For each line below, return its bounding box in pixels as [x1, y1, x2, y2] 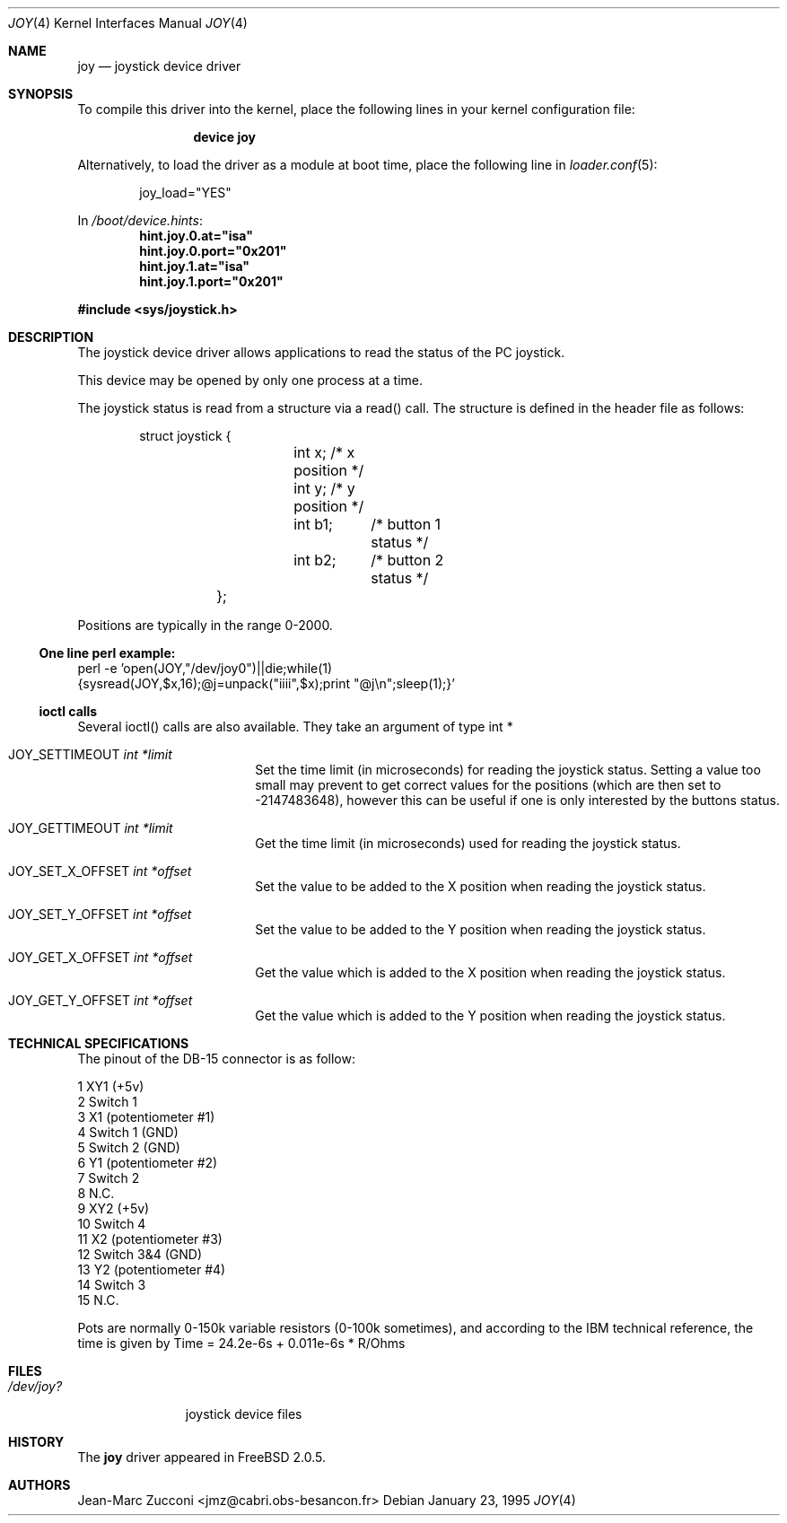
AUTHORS [8, 1477, 71, 1492]
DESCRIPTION [8, 329, 94, 345]
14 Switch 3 [77, 1277, 146, 1292]
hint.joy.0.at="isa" [139, 228, 253, 243]
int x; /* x [293, 443, 355, 461]
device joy [193, 129, 256, 144]
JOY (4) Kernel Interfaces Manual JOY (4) [8, 15, 248, 31]
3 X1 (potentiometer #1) [77, 1109, 215, 1125]
